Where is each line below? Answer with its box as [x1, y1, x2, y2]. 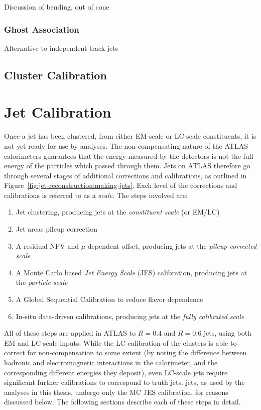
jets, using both [203, 328, 251, 338]
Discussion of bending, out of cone [4, 2, 109, 12]
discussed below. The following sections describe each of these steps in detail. [4, 396, 241, 407]
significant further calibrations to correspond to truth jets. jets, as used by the [4, 377, 245, 387]
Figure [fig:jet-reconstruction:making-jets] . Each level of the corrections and [4, 180, 237, 190]
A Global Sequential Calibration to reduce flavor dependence [16, 294, 203, 304]
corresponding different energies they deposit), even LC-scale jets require [4, 367, 228, 377]
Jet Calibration [4, 101, 111, 122]
